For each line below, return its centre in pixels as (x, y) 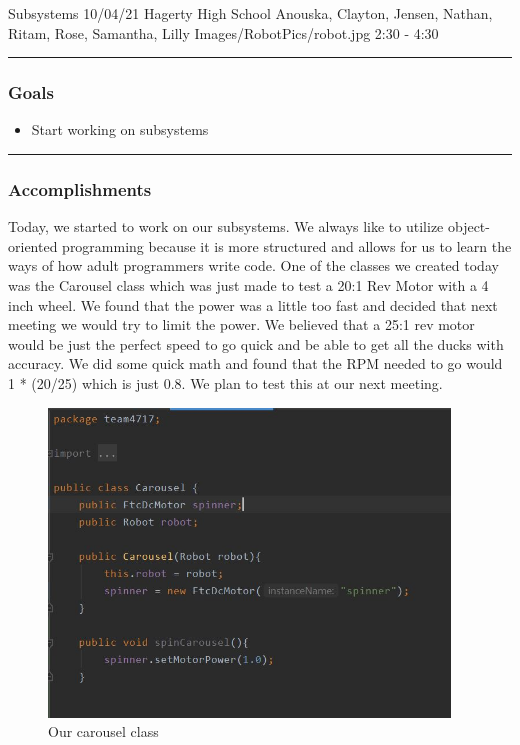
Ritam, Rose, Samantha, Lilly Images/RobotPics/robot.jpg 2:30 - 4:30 (223, 32)
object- (468, 226)
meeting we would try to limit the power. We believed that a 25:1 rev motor (241, 324)
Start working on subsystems (120, 129)
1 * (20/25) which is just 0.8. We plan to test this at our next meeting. (225, 382)
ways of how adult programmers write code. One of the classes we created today (253, 265)
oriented (33, 245)
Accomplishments (80, 188)
